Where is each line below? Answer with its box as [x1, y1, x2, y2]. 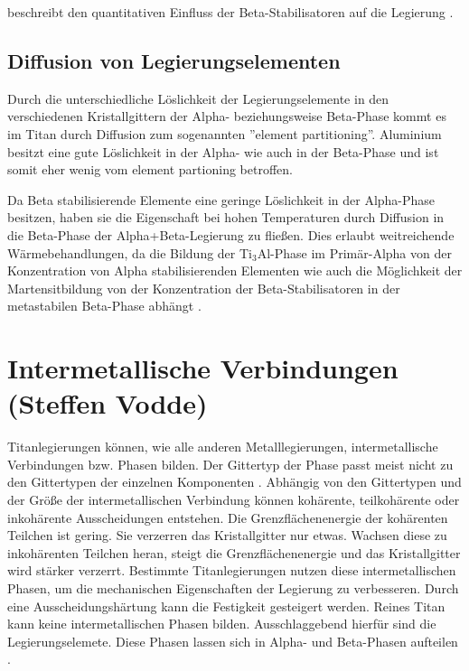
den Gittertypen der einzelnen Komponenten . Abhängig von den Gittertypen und [7, 472, 462, 491]
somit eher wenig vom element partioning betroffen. [7, 160, 293, 179]
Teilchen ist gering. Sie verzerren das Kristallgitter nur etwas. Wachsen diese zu [7, 526, 447, 545]
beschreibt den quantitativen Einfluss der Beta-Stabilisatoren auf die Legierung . [7, 3, 454, 21]
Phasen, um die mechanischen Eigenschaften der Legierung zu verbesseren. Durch [7, 578, 459, 597]
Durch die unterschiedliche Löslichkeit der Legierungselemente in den [7, 89, 389, 107]
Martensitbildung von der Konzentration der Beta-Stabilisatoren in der [7, 278, 400, 297]
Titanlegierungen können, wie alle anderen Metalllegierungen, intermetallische [7, 437, 438, 456]
